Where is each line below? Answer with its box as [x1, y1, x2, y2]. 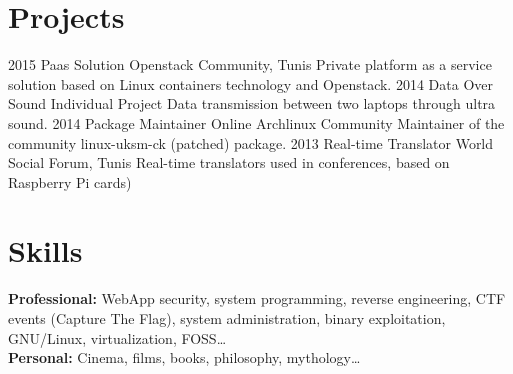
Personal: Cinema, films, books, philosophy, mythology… [8, 347, 361, 368]
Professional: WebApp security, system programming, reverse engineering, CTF [8, 288, 506, 309]
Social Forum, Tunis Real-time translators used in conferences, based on [8, 152, 450, 173]
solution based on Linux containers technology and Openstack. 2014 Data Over [8, 73, 493, 94]
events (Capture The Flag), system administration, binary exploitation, [8, 308, 446, 328]
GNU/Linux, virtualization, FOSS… [8, 327, 227, 348]
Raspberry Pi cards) [8, 171, 132, 192]
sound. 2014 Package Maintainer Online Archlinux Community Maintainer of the [8, 112, 505, 133]
